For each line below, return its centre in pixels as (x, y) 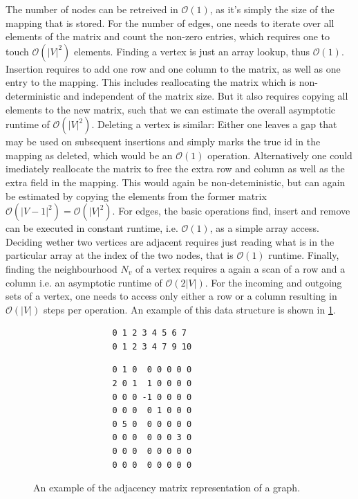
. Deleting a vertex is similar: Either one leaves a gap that (214, 124)
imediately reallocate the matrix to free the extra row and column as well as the (175, 169)
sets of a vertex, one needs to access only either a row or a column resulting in (171, 296)
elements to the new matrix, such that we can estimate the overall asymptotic (171, 109)
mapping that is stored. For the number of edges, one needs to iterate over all (170, 22)
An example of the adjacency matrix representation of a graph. (167, 488)
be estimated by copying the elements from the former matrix (136, 196)
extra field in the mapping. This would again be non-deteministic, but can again (176, 182)
